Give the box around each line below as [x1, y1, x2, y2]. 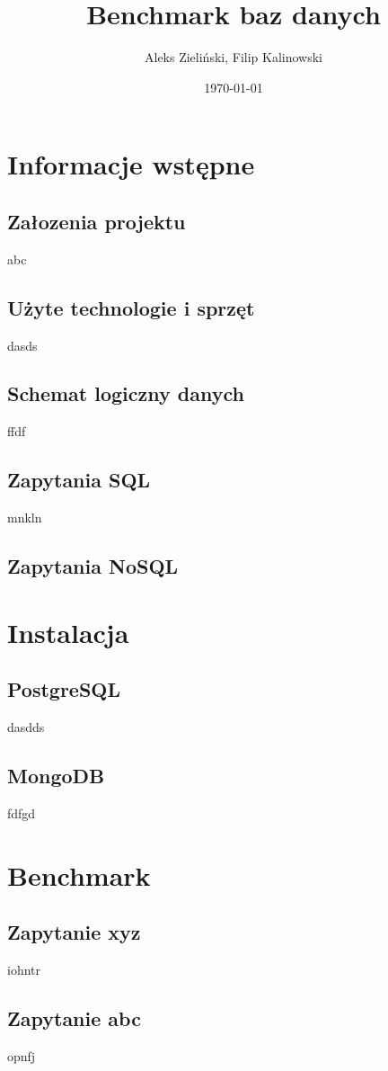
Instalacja [7, 613, 129, 650]
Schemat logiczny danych [7, 379, 244, 407]
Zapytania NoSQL [7, 552, 179, 580]
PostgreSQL [7, 675, 121, 703]
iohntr [7, 960, 41, 979]
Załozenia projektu [7, 207, 186, 235]
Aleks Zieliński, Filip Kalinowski [144, 48, 322, 67]
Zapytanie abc [7, 1004, 141, 1031]
